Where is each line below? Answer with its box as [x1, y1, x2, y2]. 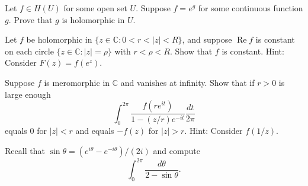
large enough [5, 88, 51, 100]
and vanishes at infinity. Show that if [120, 76, 255, 88]
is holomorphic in [62, 13, 125, 25]
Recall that [5, 144, 45, 156]
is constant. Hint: [222, 44, 284, 57]
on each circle [5, 44, 54, 57]
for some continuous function [198, 2, 303, 14]
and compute [153, 144, 200, 156]
